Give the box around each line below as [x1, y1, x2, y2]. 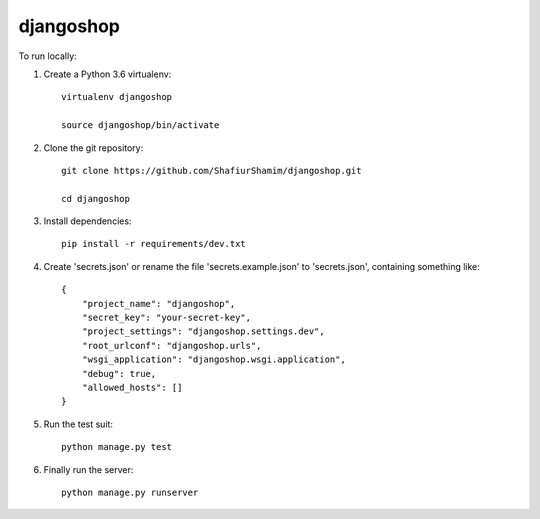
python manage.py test [61, 441, 173, 453]
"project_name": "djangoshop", [81, 298, 236, 309]
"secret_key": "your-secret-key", [81, 312, 252, 324]
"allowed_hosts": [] [81, 381, 183, 393]
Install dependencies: [43, 215, 132, 227]
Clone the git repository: [43, 141, 144, 154]
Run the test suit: [43, 418, 114, 430]
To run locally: [18, 50, 77, 62]
